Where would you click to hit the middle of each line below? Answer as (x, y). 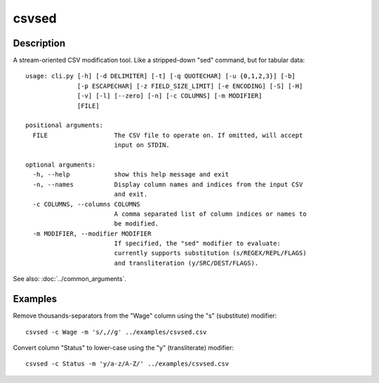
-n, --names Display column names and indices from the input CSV (168, 184)
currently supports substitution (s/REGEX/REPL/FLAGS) (210, 253)
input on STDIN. (142, 145)
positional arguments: (65, 125)
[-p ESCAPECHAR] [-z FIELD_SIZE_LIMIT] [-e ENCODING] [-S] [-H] (190, 86)
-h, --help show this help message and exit (131, 175)
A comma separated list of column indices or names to (210, 214)
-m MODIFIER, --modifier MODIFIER (92, 233)
